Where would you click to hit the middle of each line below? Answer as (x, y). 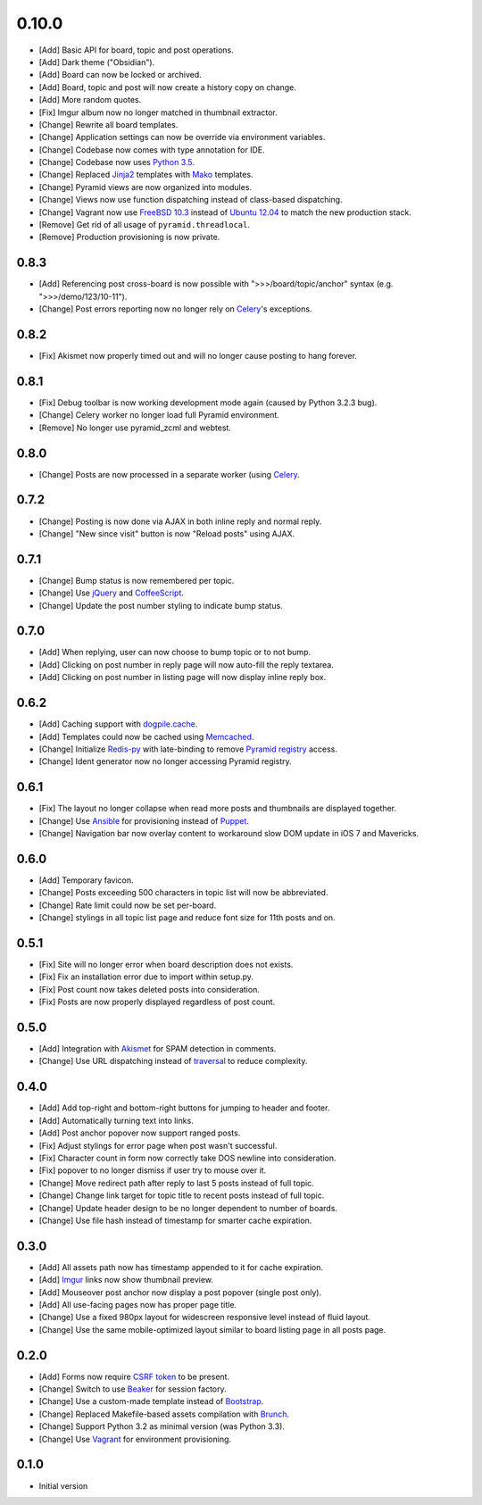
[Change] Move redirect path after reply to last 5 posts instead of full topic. (176, 1183)
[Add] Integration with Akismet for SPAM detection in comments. (158, 1049)
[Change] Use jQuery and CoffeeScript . (112, 593)
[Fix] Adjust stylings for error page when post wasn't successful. (158, 1145)
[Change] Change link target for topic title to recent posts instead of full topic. (182, 1195)
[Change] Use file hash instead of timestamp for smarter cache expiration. (175, 1220)
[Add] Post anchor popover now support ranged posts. (140, 1133)
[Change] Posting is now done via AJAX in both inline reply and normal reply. (180, 521)
